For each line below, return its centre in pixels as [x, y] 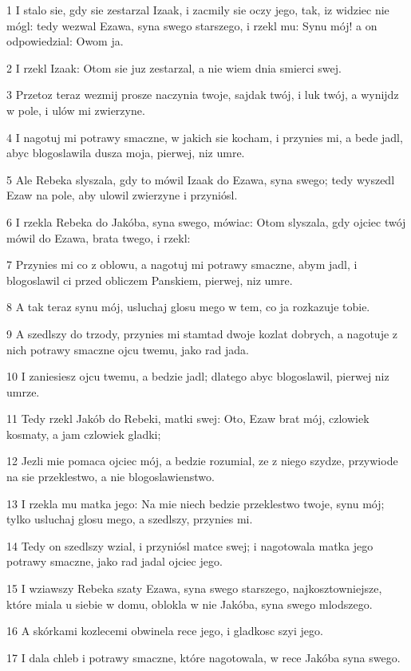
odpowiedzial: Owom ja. [65, 41]
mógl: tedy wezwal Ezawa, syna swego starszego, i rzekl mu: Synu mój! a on [192, 25]
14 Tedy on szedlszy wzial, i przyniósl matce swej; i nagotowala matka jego [190, 545]
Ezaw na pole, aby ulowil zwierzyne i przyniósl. [122, 195]
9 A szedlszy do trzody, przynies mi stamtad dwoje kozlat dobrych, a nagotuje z [202, 333]
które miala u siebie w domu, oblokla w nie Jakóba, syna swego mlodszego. [190, 604]
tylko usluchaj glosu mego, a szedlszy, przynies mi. [130, 519]
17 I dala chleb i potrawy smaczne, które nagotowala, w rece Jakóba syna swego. [204, 657]
